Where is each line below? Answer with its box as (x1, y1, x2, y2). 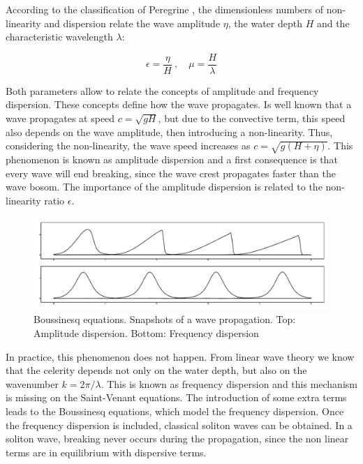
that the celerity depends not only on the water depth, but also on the (6, 363, 307, 377)
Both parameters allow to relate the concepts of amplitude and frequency (6, 83, 319, 98)
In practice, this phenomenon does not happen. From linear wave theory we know (6, 349, 355, 364)
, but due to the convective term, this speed (158, 111, 346, 126)
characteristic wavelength (6, 29, 113, 44)
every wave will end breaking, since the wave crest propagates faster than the (6, 165, 336, 180)
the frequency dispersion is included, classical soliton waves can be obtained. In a (6, 417, 353, 432)
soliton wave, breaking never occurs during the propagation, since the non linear (6, 431, 349, 446)
